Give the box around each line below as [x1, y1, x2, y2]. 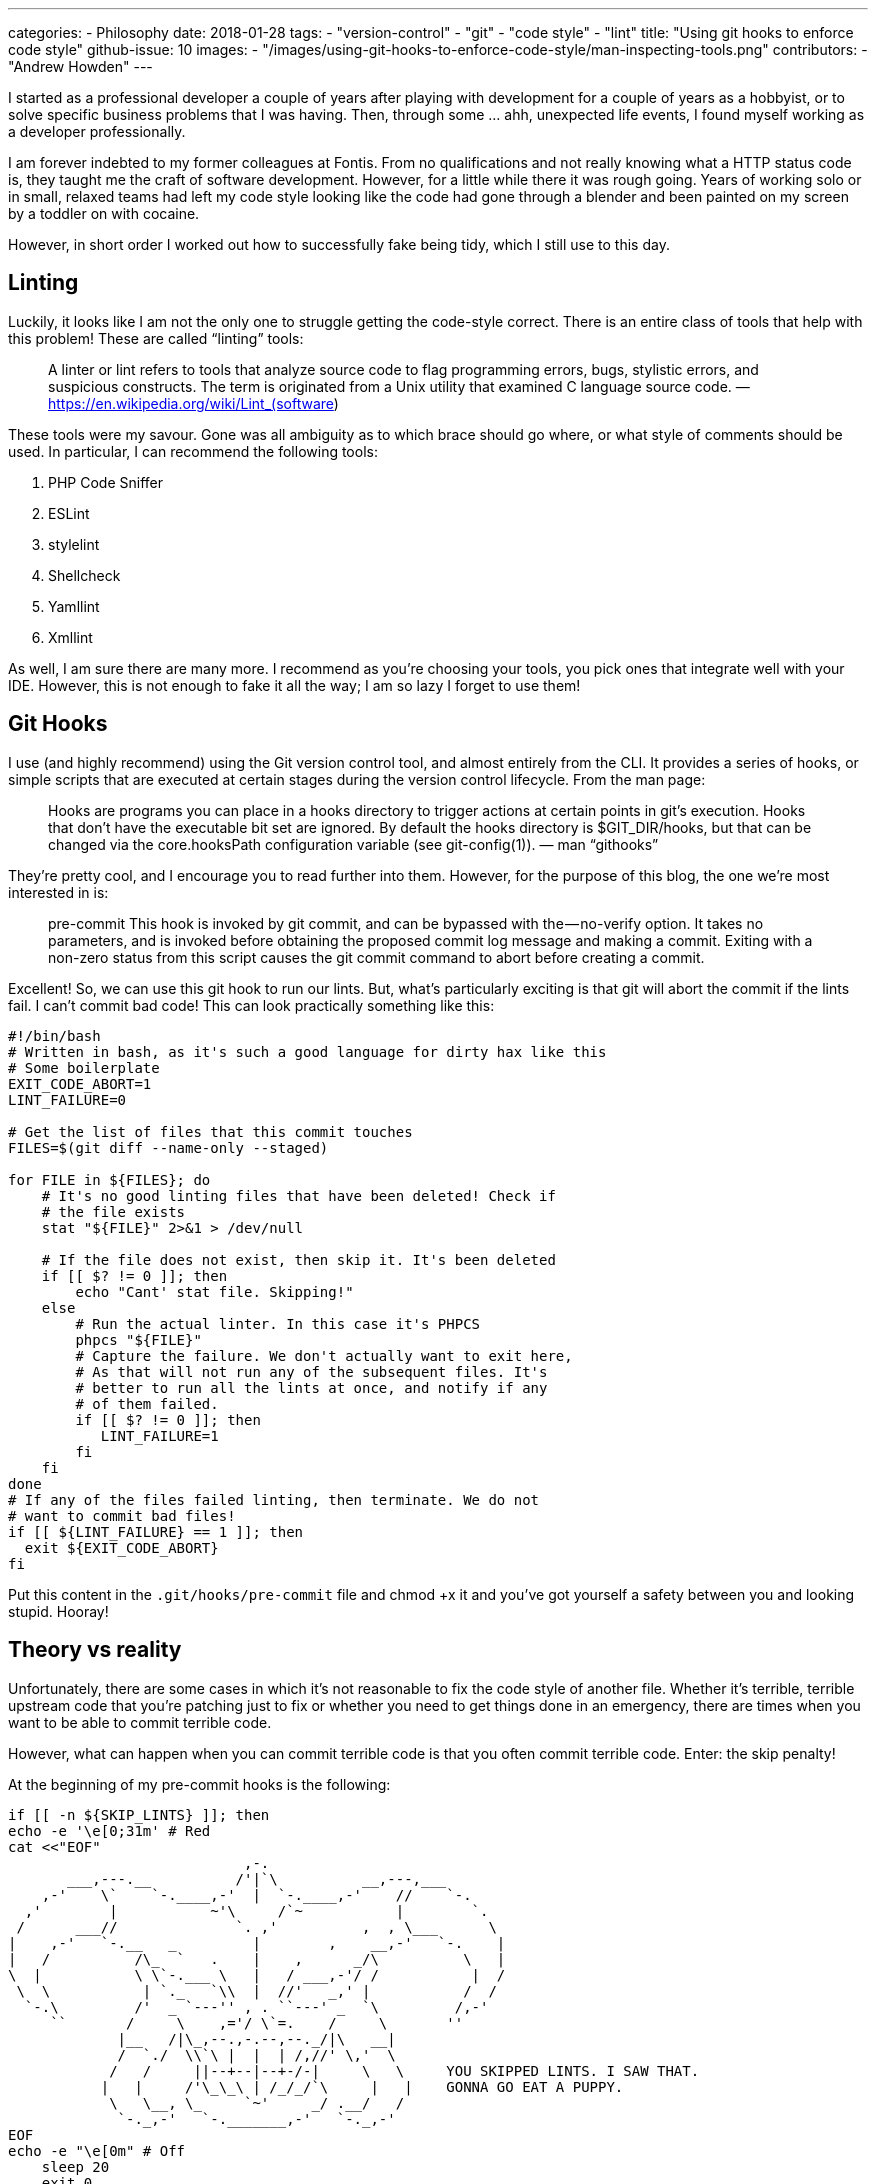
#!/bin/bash [8, 1027, 101, 1044]
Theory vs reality [8, 1637, 182, 1663]
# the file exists [41, 1203, 186, 1220]
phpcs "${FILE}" [75, 1331, 202, 1348]
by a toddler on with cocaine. [8, 205, 200, 222]
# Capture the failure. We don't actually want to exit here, [75, 1347, 573, 1364]
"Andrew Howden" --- [8, 58, 153, 75]
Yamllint [48, 597, 100, 615]
